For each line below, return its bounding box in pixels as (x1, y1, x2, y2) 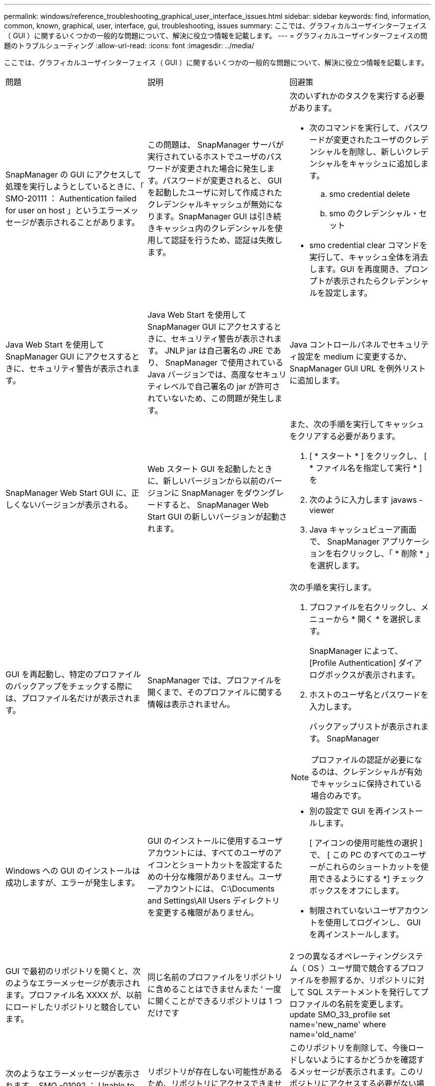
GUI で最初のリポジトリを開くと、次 (5, 966, 141, 976)
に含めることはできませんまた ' (147, 984, 263, 994)
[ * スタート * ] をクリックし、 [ (309, 451, 427, 461)
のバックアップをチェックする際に (5, 681, 133, 691)
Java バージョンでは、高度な (147, 369, 255, 379)
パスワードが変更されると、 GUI (162, 176, 282, 185)
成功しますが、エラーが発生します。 (5, 878, 140, 888)
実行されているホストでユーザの (147, 152, 267, 162)
